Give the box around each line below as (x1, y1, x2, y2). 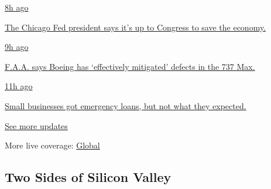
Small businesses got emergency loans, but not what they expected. (5, 99, 246, 112)
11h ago (5, 80, 33, 92)
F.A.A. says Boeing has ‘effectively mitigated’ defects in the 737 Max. (5, 60, 255, 72)
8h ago (5, 1, 29, 13)
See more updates (5, 119, 68, 131)
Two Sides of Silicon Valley (5, 168, 171, 186)
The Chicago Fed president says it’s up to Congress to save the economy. (5, 21, 266, 33)
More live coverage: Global (5, 139, 100, 151)
